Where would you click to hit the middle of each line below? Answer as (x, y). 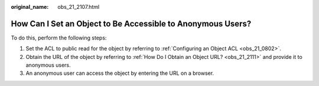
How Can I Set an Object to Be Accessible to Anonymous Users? (131, 24)
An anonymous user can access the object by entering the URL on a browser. (120, 73)
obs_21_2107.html (79, 7)
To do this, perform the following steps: (59, 38)
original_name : (30, 7)
